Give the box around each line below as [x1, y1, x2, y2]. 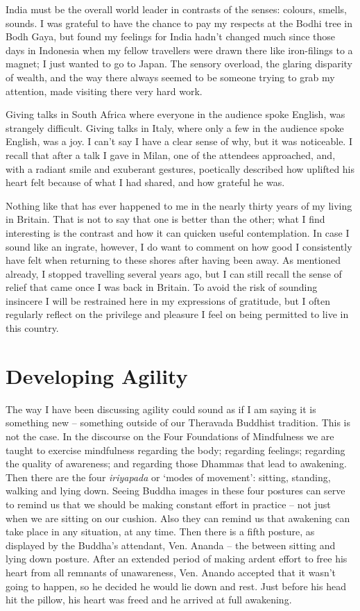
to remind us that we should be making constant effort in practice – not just [6, 496, 331, 511]
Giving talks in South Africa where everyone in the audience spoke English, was [6, 107, 345, 122]
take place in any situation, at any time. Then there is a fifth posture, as [6, 524, 315, 539]
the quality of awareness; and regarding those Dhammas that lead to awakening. [6, 456, 347, 471]
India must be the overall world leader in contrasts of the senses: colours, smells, [6, 2, 347, 16]
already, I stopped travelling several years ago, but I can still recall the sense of [6, 266, 342, 281]
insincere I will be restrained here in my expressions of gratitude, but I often [6, 293, 331, 308]
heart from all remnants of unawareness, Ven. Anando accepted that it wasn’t [6, 564, 336, 579]
